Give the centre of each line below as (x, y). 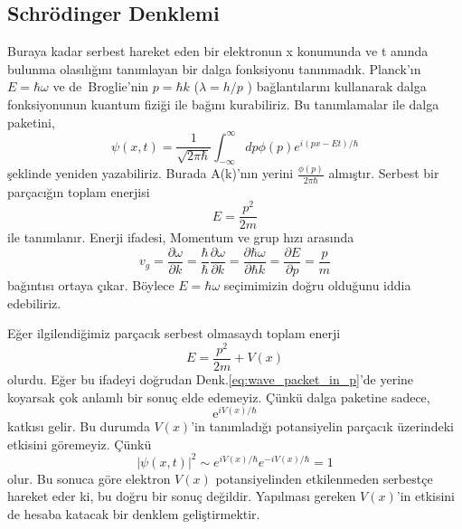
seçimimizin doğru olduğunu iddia (317, 285)
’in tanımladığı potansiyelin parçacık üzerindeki (322, 426)
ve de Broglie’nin (101, 86)
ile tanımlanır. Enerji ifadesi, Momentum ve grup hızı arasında (181, 237)
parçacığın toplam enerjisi (79, 191)
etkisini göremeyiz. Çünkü (80, 444)
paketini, (31, 122)
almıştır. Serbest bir (384, 173)
